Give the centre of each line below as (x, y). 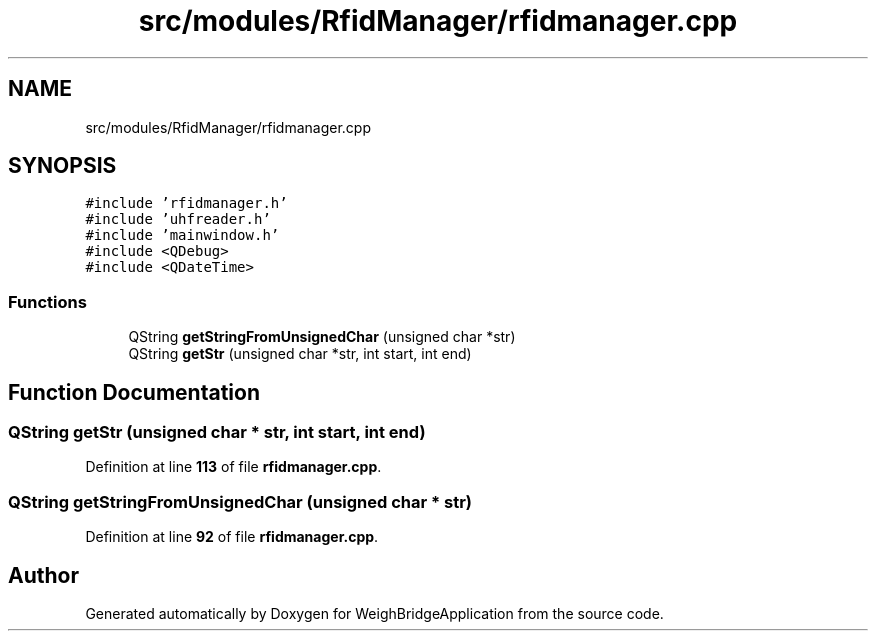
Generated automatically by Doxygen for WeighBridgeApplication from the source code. (374, 613)
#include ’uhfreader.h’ (178, 219)
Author (43, 575)
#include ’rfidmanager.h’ (186, 203)
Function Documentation (134, 392)
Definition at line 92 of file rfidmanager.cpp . (232, 537)
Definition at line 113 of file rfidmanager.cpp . (233, 467)
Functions (47, 301)
